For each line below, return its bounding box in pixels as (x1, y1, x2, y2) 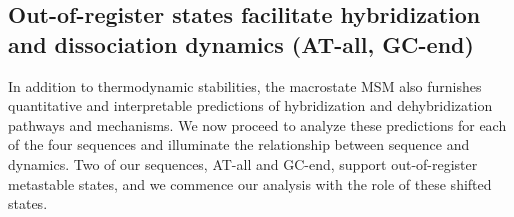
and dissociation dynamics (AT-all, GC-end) (8, 28, 474, 59)
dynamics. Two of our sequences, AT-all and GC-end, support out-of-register (8, 153, 478, 174)
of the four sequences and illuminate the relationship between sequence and (8, 134, 470, 155)
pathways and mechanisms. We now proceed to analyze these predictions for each (8, 114, 507, 135)
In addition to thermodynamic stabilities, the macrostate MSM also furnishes (8, 75, 482, 96)
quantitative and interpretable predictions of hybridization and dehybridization (8, 95, 493, 116)
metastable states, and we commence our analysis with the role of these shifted (8, 173, 492, 194)
